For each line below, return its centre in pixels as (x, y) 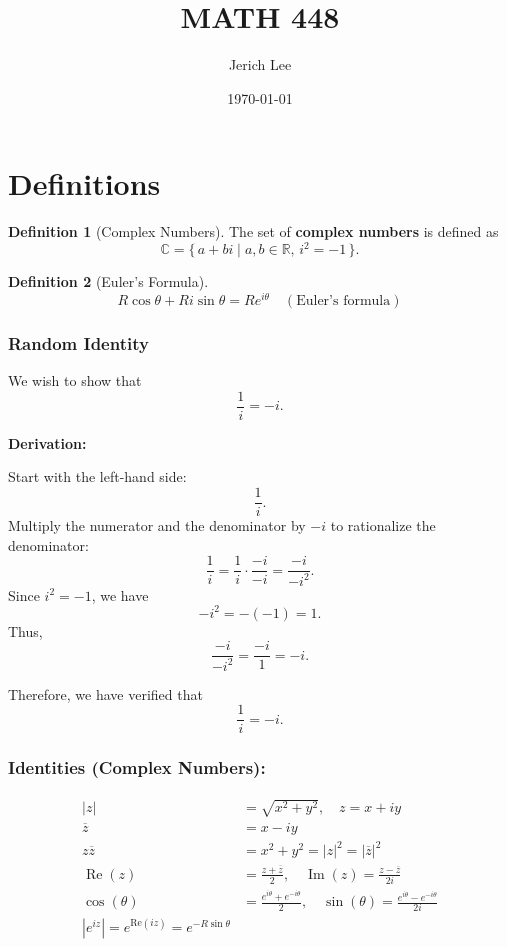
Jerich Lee (260, 64)
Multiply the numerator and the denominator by (157, 525)
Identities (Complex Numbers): (137, 767)
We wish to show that (75, 380)
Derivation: (47, 442)
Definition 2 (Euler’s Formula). (108, 281)
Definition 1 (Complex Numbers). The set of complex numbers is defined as (253, 231)
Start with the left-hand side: (97, 476)
